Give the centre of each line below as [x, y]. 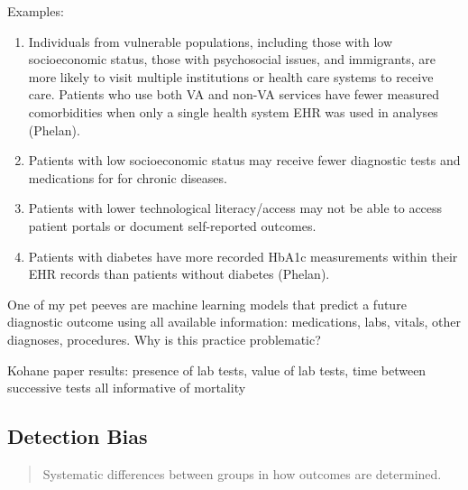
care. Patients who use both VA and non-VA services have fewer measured [234, 94]
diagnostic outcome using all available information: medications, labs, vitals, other [234, 322]
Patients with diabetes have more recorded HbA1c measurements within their [243, 256]
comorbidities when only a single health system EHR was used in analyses [233, 111]
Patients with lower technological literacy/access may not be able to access [235, 208]
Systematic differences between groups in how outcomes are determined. [242, 473]
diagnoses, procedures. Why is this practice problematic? [164, 339]
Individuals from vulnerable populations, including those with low [211, 41]
